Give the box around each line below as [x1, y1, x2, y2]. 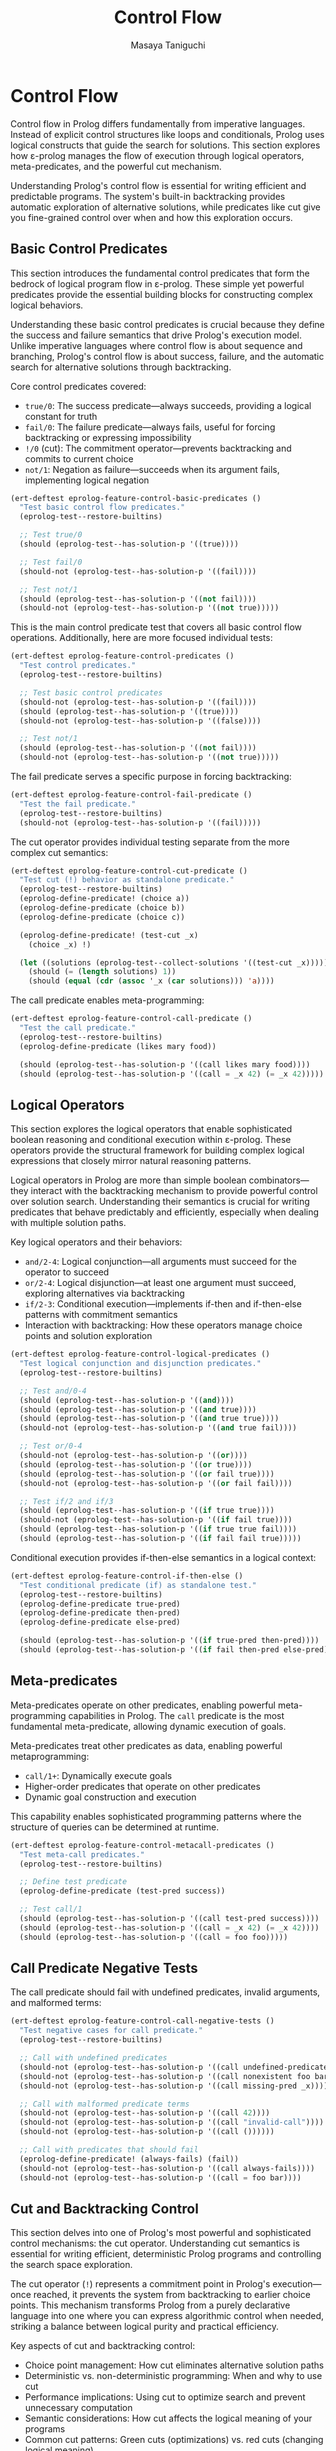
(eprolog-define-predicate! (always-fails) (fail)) [19, 2154, 240, 2164]
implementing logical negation [24, 474, 150, 486]
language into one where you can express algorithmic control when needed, [10, 2310, 325, 2322]
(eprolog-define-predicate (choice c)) [19, 912, 186, 922]
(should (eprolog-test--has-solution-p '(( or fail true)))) [19, 1469, 275, 1479]
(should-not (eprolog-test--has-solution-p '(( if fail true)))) [19, 1515, 293, 1525]
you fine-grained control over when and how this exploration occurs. [10, 211, 293, 223]
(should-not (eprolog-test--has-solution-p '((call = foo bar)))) [19, 2172, 302, 2183]
